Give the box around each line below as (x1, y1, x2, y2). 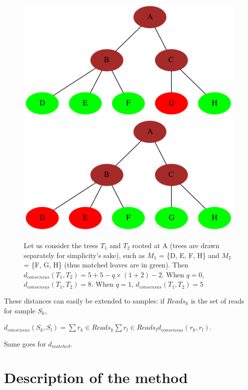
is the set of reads (191, 295, 245, 305)
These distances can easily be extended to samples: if (4, 295, 165, 305)
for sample (4, 305, 36, 315)
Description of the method (4, 367, 188, 388)
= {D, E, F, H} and (159, 250, 220, 260)
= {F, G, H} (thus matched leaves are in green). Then (24, 260, 188, 270)
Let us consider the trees (24, 240, 98, 250)
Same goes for (4, 338, 46, 348)
